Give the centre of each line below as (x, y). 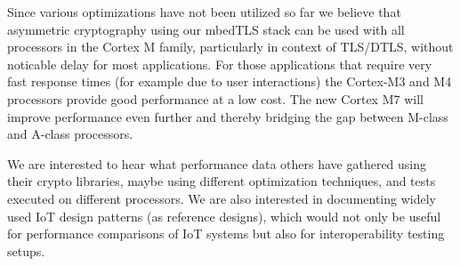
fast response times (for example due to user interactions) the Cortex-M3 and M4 (230, 81)
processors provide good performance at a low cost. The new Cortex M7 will (215, 98)
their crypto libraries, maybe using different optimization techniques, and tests (222, 181)
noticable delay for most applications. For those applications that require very (220, 64)
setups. (26, 250)
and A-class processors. (70, 134)
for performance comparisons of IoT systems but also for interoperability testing (226, 234)
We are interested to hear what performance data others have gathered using (217, 163)
